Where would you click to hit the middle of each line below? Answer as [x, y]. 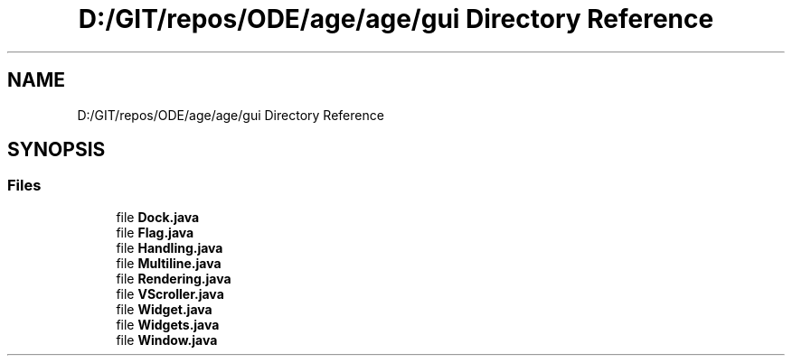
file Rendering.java [174, 278]
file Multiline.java [169, 263]
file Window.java [167, 340]
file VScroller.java [170, 293]
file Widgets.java [168, 324]
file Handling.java [170, 247]
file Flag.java [155, 232]
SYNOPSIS [57, 150]
